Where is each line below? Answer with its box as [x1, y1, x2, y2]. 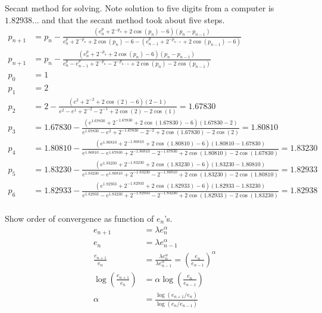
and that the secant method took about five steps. [42, 13, 225, 26]
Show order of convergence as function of [5, 212, 154, 225]
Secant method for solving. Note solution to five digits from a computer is [5, 2, 274, 14]
